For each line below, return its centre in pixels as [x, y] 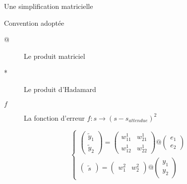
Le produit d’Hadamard [60, 89]
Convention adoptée [34, 23]
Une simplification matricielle [49, 6]
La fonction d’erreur [54, 117]
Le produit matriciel [55, 56]
